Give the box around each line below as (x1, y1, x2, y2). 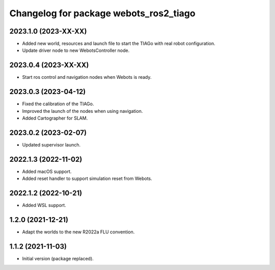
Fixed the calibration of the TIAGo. (22, 101, 94, 107)
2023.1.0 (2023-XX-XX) (9, 27, 87, 36)
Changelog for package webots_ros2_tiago (9, 8, 196, 19)
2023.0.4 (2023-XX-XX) (9, 61, 89, 70)
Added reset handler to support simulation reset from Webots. (22, 175, 152, 182)
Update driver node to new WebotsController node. (22, 47, 130, 53)
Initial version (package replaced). (22, 255, 94, 261)
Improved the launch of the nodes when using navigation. (22, 108, 143, 114)
